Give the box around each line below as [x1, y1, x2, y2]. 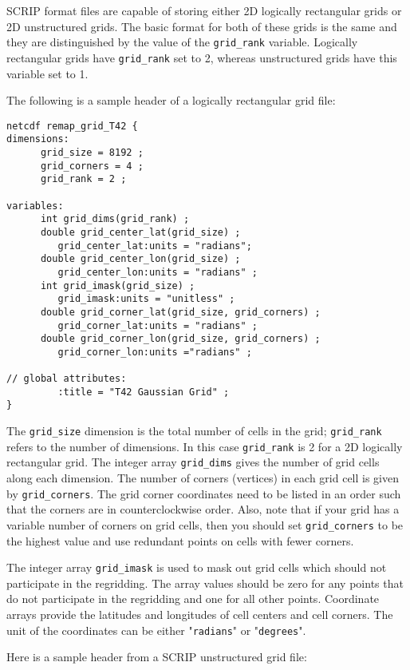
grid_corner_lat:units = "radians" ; [57, 319, 258, 331]
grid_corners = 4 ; [40, 160, 144, 172]
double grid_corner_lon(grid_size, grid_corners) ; [40, 333, 321, 345]
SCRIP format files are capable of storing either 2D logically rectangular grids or [6, 2, 402, 18]
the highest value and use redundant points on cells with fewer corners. [6, 532, 354, 549]
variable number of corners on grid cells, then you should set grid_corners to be [6, 516, 404, 533]
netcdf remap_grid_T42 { [6, 120, 138, 132]
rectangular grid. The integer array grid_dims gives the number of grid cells [6, 454, 380, 470]
